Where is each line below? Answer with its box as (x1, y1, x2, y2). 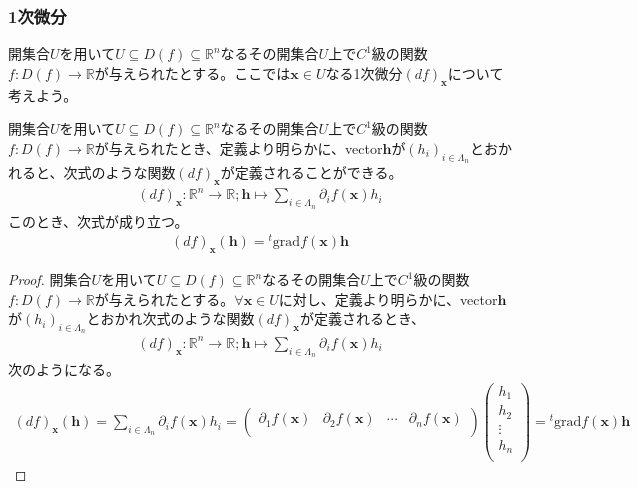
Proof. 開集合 (8, 269, 92, 290)
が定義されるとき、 (299, 308, 425, 329)
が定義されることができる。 (220, 162, 403, 182)
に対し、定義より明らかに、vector (278, 288, 498, 309)
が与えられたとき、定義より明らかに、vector (94, 137, 383, 158)
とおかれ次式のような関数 (86, 308, 255, 329)
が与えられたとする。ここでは (94, 62, 291, 83)
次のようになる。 (8, 359, 120, 380)
